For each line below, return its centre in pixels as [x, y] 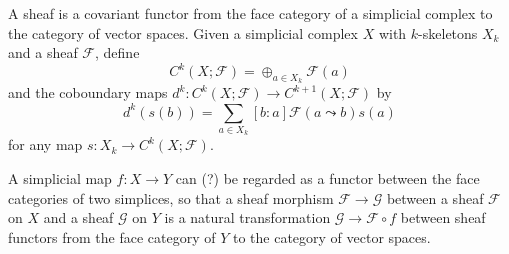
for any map [45, 144]
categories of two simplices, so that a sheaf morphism [171, 197]
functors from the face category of [112, 236]
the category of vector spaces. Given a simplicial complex [183, 32]
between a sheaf [435, 197]
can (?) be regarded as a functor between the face [327, 177]
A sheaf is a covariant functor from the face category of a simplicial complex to [250, 13]
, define [117, 52]
